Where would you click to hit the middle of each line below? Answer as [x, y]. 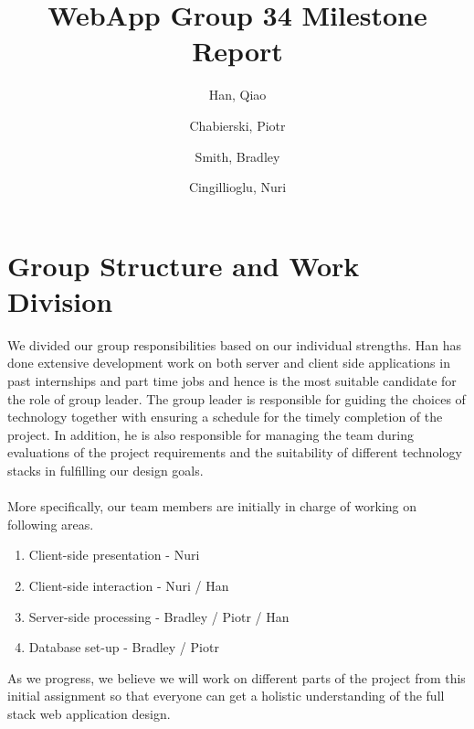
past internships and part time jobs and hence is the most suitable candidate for [232, 381]
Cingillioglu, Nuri [237, 187]
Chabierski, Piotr [237, 125]
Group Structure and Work [184, 265]
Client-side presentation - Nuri [114, 555]
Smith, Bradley [237, 156]
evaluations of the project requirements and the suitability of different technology [235, 452]
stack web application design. [89, 713]
